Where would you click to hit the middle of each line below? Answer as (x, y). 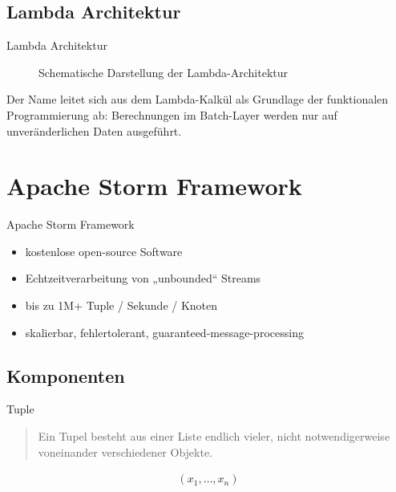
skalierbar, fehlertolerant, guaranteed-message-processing (164, 332)
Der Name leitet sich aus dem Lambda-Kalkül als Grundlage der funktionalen (198, 99)
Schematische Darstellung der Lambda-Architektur (164, 72)
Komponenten (66, 375)
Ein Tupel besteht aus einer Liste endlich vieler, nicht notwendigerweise (214, 436)
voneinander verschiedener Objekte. (125, 451)
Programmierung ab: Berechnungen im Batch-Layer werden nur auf (172, 114)
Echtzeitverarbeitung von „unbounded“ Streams (143, 278)
